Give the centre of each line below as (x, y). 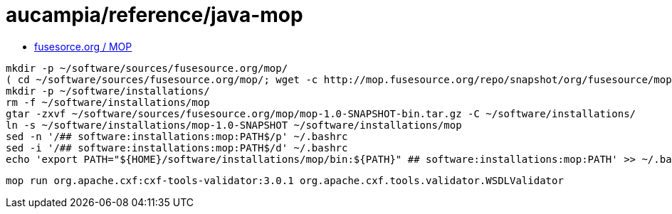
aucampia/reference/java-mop (154, 15)
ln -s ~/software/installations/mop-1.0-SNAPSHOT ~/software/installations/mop (234, 125)
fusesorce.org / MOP (83, 46)
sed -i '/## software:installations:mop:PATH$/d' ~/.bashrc (177, 148)
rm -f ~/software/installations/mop (108, 102)
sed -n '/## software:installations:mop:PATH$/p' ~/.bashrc (177, 136)
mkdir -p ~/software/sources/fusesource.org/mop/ (147, 68)
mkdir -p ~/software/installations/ (108, 91)
